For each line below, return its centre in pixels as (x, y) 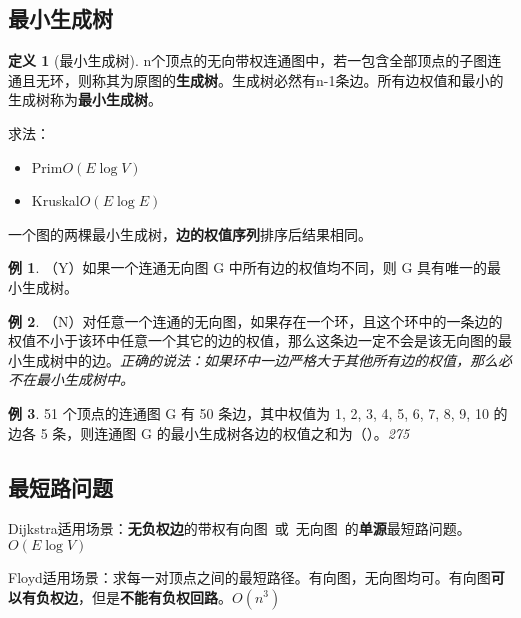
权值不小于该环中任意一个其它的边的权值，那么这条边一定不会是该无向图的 (253, 340)
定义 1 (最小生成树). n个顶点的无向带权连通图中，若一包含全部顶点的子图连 (255, 60)
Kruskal (55, 200)
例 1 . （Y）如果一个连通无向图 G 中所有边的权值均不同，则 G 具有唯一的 (248, 267)
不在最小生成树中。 (71, 379)
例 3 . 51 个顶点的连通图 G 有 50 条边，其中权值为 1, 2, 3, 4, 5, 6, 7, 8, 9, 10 (248, 412)
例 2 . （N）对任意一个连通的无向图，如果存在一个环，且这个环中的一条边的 (255, 320)
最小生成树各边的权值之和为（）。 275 (290, 432)
